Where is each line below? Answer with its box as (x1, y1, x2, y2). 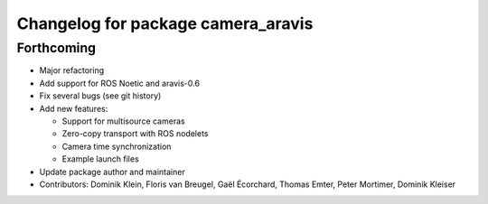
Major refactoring (39, 65, 105, 76)
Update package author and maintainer (39, 166, 185, 177)
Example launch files (61, 153, 139, 164)
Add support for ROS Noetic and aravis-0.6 (39, 78, 201, 88)
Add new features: (39, 103, 108, 114)
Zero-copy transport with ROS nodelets (61, 128, 209, 139)
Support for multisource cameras (61, 116, 185, 126)
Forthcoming (16, 40, 97, 56)
